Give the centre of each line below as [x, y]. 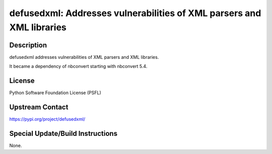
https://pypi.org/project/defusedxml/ [47, 119]
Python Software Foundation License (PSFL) [55, 93]
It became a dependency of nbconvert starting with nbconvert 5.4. [78, 66]
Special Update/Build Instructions [63, 133]
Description [28, 45]
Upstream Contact [39, 107]
